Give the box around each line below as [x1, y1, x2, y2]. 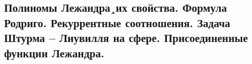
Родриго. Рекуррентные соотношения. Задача [4, 14, 230, 30]
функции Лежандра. [4, 45, 105, 60]
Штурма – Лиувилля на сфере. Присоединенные [4, 30, 248, 46]
